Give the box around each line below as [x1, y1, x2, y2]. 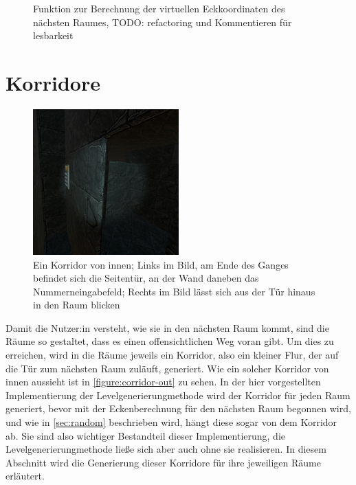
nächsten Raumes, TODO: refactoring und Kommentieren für [33, 14, 292, 29]
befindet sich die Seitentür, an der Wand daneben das [33, 271, 259, 285]
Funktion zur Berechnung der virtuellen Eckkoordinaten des [33, 1, 285, 15]
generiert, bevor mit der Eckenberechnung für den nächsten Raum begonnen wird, [5, 401, 351, 416]
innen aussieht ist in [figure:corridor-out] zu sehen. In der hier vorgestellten [5, 374, 321, 389]
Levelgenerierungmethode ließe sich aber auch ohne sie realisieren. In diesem [5, 442, 326, 456]
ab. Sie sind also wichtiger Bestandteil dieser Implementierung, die [5, 428, 285, 442]
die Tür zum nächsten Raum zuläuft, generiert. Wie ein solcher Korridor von [5, 361, 329, 375]
